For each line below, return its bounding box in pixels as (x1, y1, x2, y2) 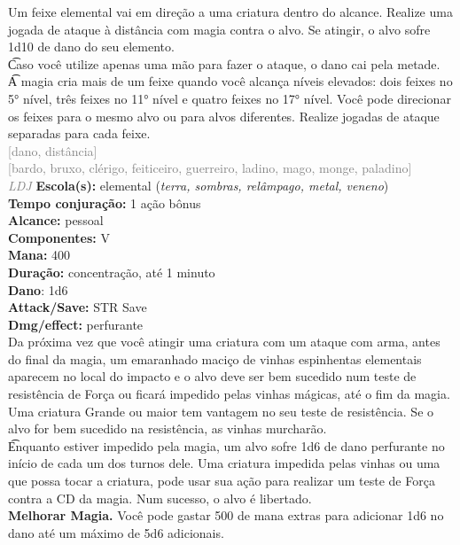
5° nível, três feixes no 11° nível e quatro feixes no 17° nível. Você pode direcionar (8, 89, 451, 107)
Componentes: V (8, 228, 110, 246)
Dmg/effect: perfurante (8, 315, 144, 333)
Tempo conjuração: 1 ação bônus (8, 193, 201, 212)
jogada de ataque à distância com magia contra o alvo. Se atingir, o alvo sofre (8, 19, 431, 38)
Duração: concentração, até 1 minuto (8, 262, 215, 281)
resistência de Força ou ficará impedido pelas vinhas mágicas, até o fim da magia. (8, 385, 450, 403)
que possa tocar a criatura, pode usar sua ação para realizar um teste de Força (8, 471, 435, 490)
